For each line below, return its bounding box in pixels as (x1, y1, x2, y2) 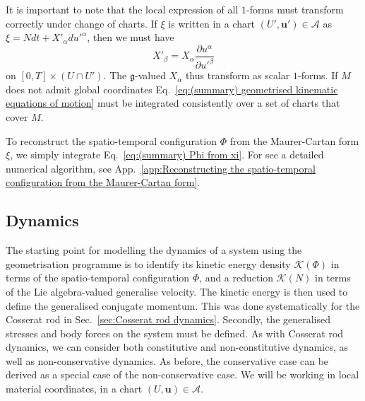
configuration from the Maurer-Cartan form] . (6, 175, 201, 190)
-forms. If (298, 68, 338, 83)
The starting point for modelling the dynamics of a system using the (6, 243, 302, 257)
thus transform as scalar (185, 68, 290, 83)
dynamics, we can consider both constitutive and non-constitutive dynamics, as (6, 339, 349, 354)
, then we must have (87, 30, 174, 45)
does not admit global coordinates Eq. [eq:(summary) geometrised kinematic (6, 81, 338, 96)
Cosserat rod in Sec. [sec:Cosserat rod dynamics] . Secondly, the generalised (6, 312, 331, 327)
